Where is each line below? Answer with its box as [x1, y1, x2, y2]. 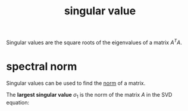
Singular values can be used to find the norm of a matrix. [6, 79, 146, 87]
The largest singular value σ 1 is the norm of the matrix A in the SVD [6, 91, 173, 100]
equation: [6, 98, 30, 106]
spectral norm [6, 60, 77, 73]
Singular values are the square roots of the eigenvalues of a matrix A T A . [6, 38, 183, 46]
